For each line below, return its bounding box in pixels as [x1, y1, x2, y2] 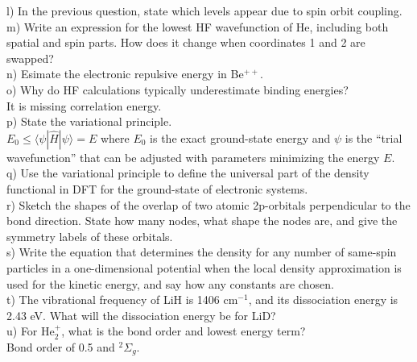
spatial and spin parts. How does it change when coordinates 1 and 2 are [6, 34, 365, 51]
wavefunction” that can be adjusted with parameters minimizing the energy [6, 148, 380, 165]
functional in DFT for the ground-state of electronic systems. [6, 180, 308, 197]
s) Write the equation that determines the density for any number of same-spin [6, 243, 397, 260]
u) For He [6, 322, 55, 339]
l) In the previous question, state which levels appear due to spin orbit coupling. [6, 2, 403, 19]
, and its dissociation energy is [248, 291, 398, 308]
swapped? [6, 49, 54, 66]
